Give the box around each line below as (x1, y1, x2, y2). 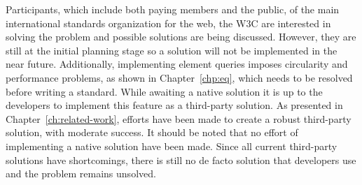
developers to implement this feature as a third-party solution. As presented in (6, 98, 343, 112)
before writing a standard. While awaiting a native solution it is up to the (6, 84, 323, 98)
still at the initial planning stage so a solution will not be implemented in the (6, 43, 337, 57)
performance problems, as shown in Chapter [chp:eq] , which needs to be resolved (6, 70, 353, 84)
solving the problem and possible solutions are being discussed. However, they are (6, 29, 356, 44)
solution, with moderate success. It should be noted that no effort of (6, 125, 298, 140)
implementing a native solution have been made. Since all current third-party (6, 138, 337, 153)
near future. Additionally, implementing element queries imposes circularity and (6, 57, 348, 71)
